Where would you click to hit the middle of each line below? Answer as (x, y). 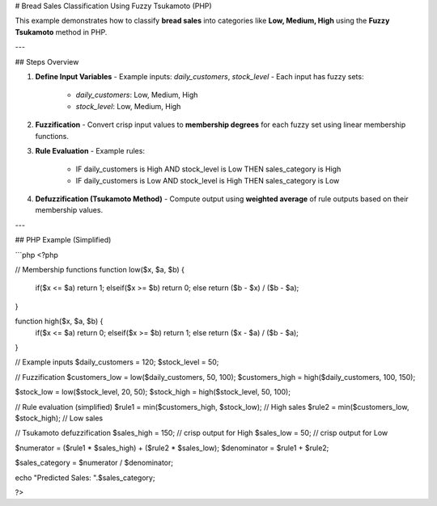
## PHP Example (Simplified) (63, 240)
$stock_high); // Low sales (59, 418)
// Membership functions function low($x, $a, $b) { (100, 270)
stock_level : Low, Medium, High (128, 106)
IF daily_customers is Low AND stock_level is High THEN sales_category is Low (208, 180)
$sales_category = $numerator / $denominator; (94, 463)
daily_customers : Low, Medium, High (137, 95)
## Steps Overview (47, 61)
